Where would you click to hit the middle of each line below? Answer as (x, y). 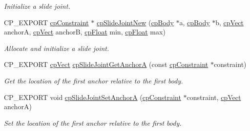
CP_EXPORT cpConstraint (46, 22)
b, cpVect (229, 22)
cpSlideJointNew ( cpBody (135, 22)
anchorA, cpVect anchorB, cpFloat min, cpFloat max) (85, 32)
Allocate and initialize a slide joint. (57, 48)
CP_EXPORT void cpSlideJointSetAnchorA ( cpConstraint (93, 97)
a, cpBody (195, 22)
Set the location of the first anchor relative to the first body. (93, 123)
